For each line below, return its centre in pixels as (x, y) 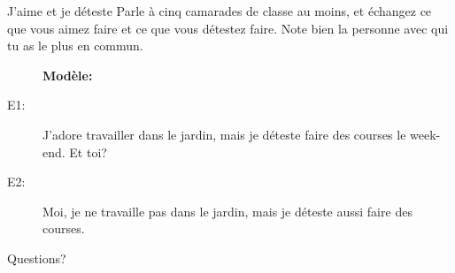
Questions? (37, 258)
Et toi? (88, 152)
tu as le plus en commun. (75, 45)
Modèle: (68, 75)
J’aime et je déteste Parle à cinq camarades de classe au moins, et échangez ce (220, 11)
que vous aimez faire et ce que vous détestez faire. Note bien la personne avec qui (228, 28)
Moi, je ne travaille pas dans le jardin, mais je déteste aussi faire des (227, 211)
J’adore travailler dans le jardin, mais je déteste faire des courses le (224, 134)
